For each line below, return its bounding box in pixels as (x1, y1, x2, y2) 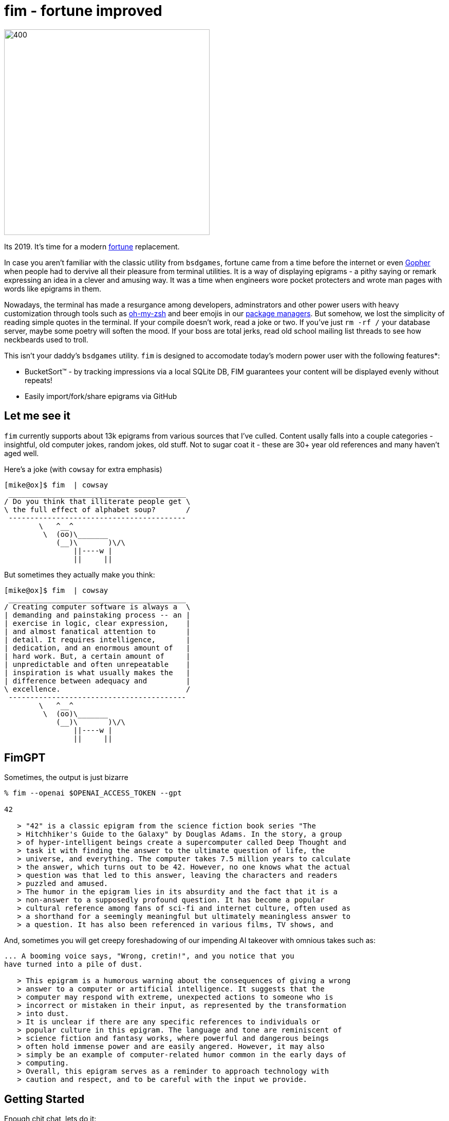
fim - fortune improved (4, 2, 162, 20)
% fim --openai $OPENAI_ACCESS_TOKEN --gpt (4, 789, 182, 798)
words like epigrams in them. (4, 284, 102, 293)
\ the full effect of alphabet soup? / (4, 505, 191, 514)
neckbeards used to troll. (4, 335, 88, 344)
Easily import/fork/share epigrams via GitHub (25, 391, 177, 401)
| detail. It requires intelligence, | (4, 635, 191, 644)
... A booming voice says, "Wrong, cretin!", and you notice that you (4, 952, 294, 961)
